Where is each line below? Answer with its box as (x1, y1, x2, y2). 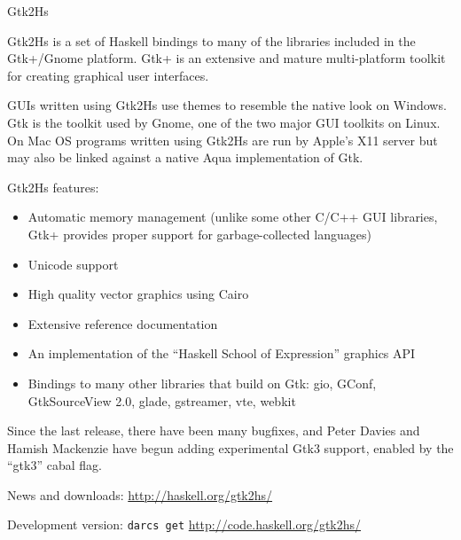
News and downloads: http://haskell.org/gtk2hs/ (7, 485, 273, 504)
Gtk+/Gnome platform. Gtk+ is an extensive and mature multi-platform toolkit (7, 49, 446, 67)
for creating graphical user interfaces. (7, 66, 209, 84)
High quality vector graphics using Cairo (27, 285, 249, 303)
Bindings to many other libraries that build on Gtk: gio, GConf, (27, 373, 377, 392)
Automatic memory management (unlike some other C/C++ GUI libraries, (27, 207, 438, 226)
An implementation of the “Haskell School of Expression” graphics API (27, 344, 416, 363)
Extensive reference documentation (27, 314, 218, 333)
